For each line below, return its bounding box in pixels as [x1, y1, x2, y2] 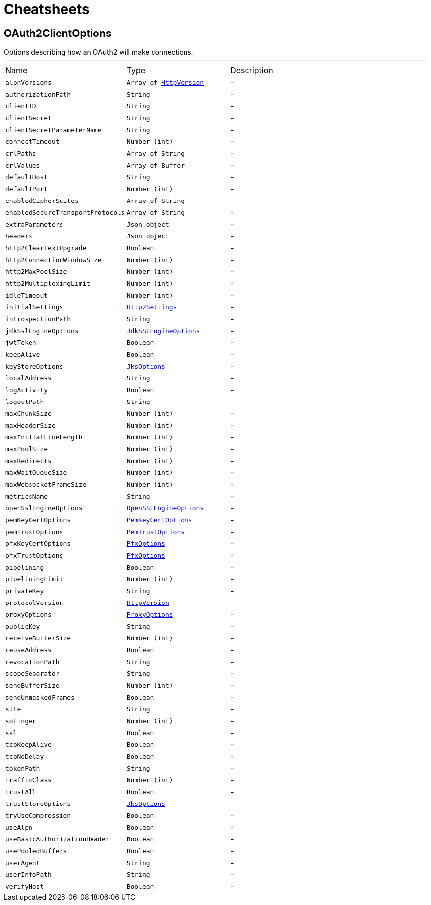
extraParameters [5, 220, 63, 228]
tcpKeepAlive [5, 740, 52, 748]
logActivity [5, 386, 48, 394]
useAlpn [5, 823, 32, 831]
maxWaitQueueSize [5, 469, 67, 476]
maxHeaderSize [5, 421, 56, 429]
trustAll [5, 788, 36, 796]
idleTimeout [5, 291, 48, 299]
